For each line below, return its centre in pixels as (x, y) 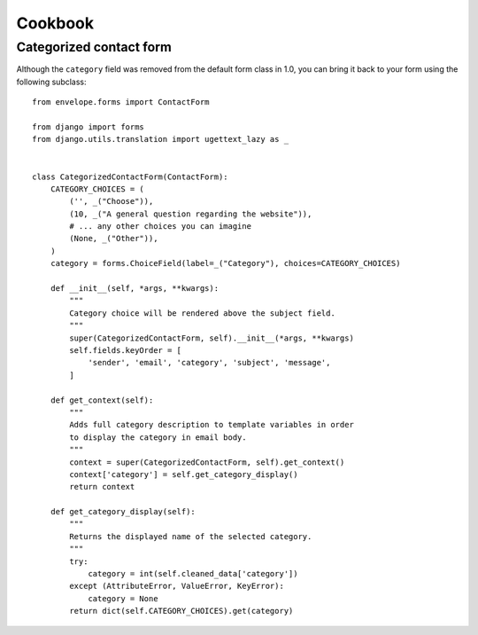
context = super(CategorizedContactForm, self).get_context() (207, 462)
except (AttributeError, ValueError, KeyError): (177, 586)
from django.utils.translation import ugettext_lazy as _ (161, 139)
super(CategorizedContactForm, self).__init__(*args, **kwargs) (212, 338)
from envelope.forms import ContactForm (121, 102)
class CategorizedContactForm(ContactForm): (131, 176)
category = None (123, 598)
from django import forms (89, 127)
